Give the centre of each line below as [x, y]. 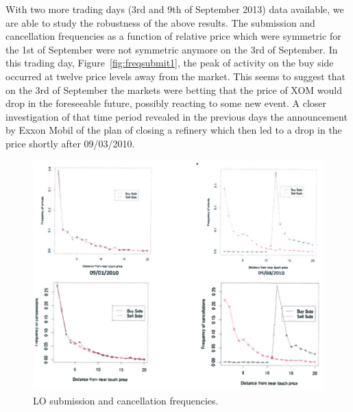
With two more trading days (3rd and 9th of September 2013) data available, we [175, 9]
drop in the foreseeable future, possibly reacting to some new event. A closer [166, 103]
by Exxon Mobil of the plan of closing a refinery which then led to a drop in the [174, 130]
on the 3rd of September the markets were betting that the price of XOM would [174, 89]
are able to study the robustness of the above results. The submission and [160, 22]
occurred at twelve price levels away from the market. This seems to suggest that [175, 76]
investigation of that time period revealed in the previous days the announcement [176, 116]
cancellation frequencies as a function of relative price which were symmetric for [173, 36]
